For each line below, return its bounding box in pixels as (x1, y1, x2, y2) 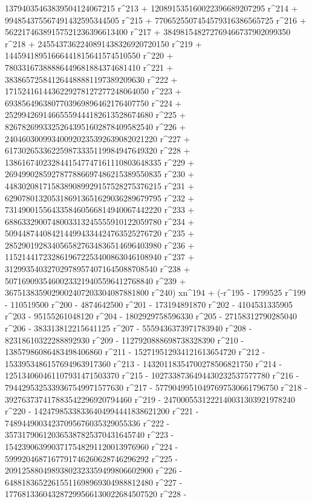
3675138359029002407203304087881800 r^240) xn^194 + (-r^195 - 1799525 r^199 (5, 286, 306, 299)
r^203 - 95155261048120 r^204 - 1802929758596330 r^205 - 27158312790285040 (5, 310, 297, 322)
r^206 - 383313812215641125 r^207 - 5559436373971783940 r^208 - (5, 322, 252, 334)
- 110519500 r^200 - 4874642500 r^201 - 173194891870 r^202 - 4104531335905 (5, 298, 293, 310)
